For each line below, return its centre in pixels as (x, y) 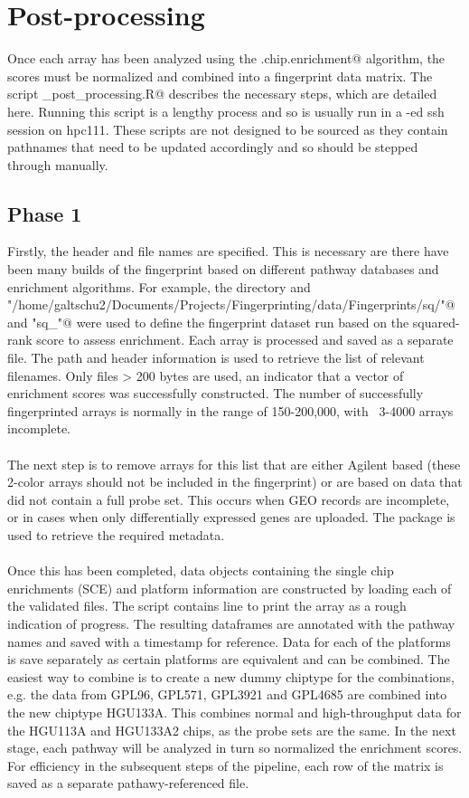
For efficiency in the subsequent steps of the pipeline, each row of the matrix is (225, 765)
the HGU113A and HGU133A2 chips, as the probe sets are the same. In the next (232, 730)
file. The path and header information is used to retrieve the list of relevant (216, 358)
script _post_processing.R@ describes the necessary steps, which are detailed (222, 94)
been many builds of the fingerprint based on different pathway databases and (223, 269)
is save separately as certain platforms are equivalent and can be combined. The (229, 659)
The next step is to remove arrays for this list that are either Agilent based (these (234, 464)
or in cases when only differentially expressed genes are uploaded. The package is (231, 517)
